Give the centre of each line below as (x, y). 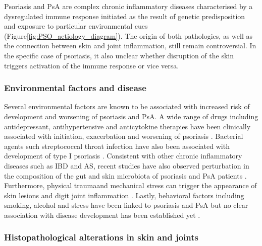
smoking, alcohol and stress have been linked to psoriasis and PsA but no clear (126, 205)
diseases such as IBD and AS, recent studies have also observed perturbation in (127, 165)
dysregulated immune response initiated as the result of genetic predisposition (125, 16)
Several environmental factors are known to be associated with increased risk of (127, 106)
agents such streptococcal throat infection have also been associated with (117, 146)
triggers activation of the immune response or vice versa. (92, 65)
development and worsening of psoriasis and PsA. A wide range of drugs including (131, 116)
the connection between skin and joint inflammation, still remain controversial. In (130, 46)
